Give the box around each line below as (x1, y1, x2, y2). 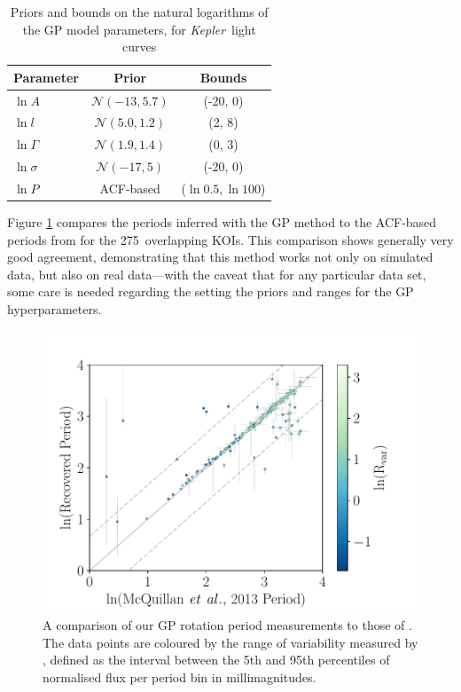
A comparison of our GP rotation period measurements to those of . (43, 616, 412, 634)
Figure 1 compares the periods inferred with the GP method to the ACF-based (7, 213, 437, 232)
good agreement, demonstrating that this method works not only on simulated (7, 248, 434, 266)
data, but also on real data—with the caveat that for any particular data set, (7, 264, 426, 283)
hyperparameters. (7, 300, 102, 318)
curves (122, 37, 157, 56)
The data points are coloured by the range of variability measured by (43, 633, 418, 651)
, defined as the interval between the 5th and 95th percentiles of (43, 650, 390, 669)
